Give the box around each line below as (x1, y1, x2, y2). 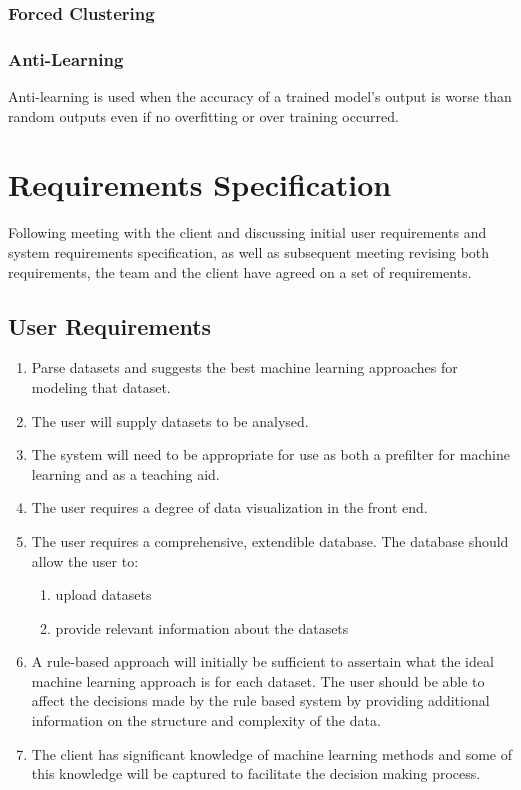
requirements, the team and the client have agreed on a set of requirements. (8, 261, 472, 282)
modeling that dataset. (31, 376, 171, 397)
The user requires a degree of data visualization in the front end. (31, 497, 428, 518)
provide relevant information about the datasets (55, 617, 349, 638)
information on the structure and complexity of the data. (31, 710, 381, 731)
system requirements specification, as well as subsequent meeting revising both (8, 241, 490, 262)
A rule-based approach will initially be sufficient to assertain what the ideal (31, 651, 494, 672)
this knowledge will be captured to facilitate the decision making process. (31, 763, 481, 784)
